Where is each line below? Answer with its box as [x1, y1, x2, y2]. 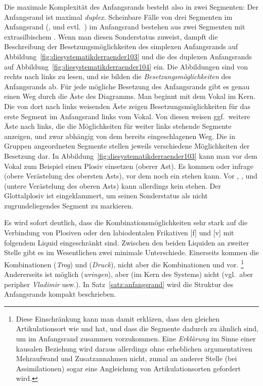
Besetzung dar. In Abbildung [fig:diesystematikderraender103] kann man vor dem [4, 150, 257, 161]
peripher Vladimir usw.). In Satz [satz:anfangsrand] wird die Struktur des [4, 278, 234, 289]
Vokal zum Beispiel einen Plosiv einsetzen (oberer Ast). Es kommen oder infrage [4, 160, 254, 171]
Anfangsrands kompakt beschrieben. [4, 289, 116, 299]
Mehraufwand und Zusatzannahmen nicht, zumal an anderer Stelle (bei [16, 353, 237, 364]
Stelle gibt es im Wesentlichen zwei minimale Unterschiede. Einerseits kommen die [4, 247, 259, 258]
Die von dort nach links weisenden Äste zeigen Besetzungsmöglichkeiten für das [4, 100, 250, 111]
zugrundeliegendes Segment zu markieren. [4, 200, 134, 210]
